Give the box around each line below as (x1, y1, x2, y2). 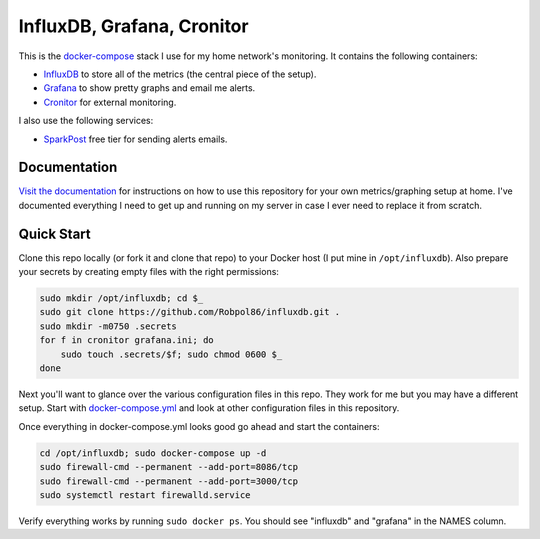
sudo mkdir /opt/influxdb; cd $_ (39, 293, 204, 304)
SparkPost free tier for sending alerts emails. (43, 133, 228, 145)
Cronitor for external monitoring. (43, 96, 177, 108)
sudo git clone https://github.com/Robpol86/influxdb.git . (39, 306, 341, 318)
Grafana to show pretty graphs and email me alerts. (43, 82, 256, 94)
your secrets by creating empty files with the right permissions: (18, 266, 280, 278)
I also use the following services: (18, 115, 154, 127)
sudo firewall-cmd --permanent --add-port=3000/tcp (39, 475, 299, 487)
